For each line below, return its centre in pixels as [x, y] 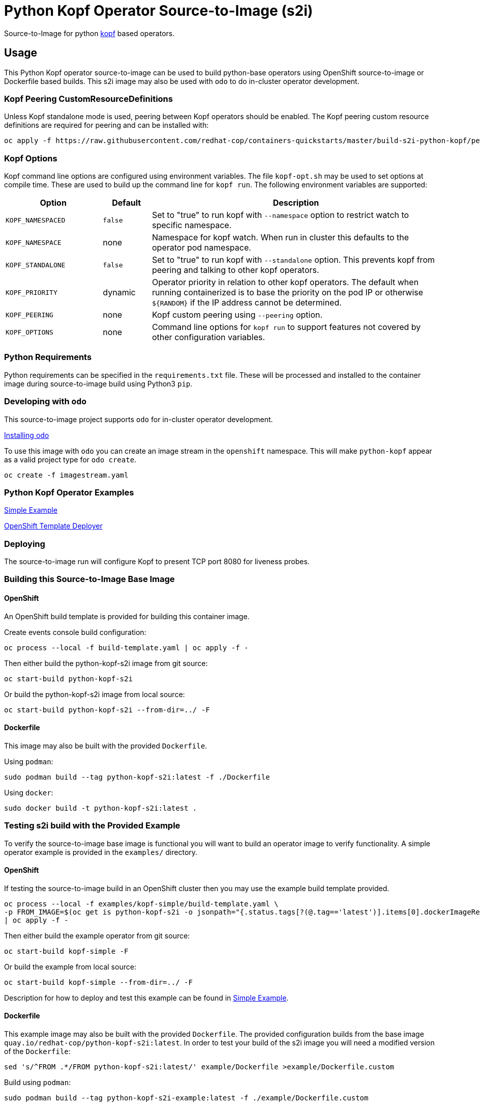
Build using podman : [38, 1083]
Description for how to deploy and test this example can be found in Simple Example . [146, 998]
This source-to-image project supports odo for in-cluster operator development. [139, 419]
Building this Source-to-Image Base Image [89, 579]
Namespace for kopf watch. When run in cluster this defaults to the [280, 238]
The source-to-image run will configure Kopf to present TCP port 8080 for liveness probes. [157, 562]
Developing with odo [46, 402]
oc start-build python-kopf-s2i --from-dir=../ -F [107, 710]
